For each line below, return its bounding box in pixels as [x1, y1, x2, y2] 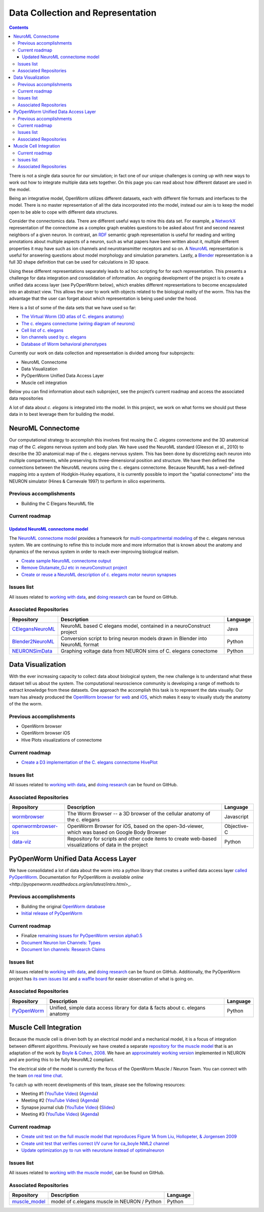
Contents [9, 24, 29, 30]
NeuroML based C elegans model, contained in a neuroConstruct [61, 622, 211, 629]
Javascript [224, 813, 249, 820]
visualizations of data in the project [67, 842, 148, 848]
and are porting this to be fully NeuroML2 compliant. [9, 1057, 115, 1063]
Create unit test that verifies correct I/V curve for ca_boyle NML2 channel [21, 1140, 170, 1146]
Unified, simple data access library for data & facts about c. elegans [49, 1004, 206, 1011]
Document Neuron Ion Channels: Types [21, 940, 101, 945]
